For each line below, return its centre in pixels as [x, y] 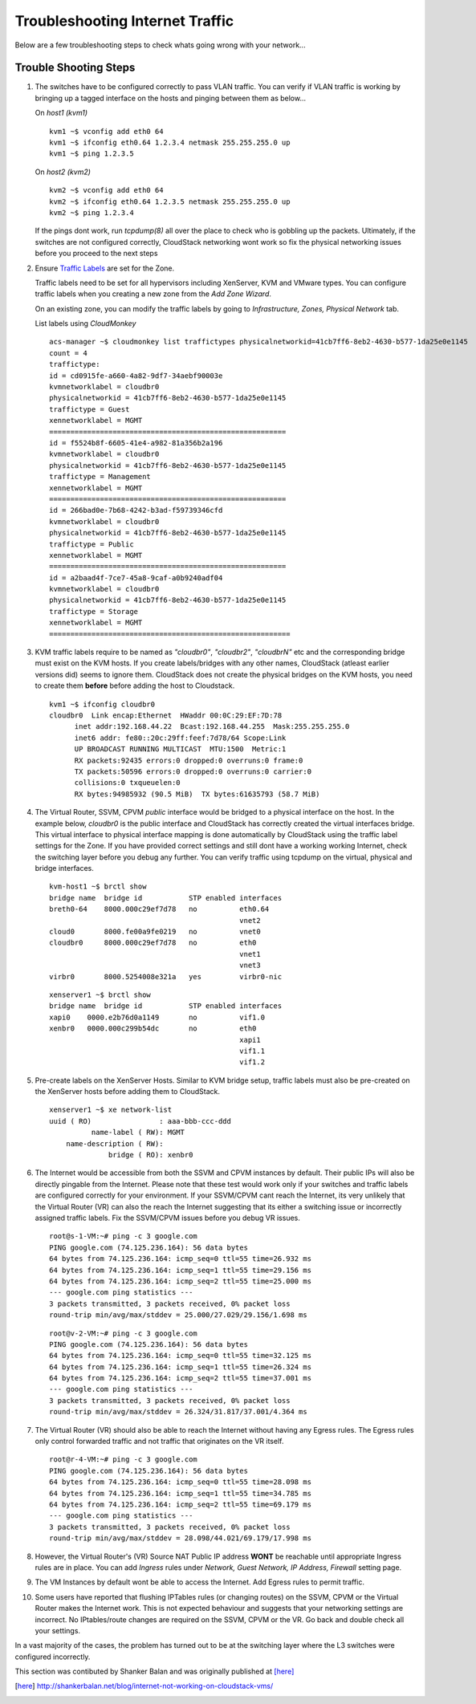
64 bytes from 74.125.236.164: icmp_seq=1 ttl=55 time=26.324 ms [181, 1367]
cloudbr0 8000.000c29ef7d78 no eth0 [153, 943]
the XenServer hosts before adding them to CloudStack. [128, 1092]
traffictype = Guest [90, 409]
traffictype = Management [100, 477]
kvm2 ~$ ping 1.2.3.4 [92, 212]
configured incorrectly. [53, 1657]
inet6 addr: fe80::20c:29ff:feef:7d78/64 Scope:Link [180, 738]
